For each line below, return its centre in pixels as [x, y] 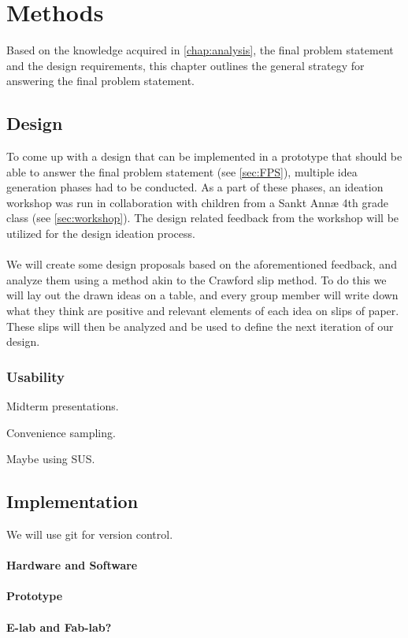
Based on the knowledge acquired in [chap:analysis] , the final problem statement [200, 50]
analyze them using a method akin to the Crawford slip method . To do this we [197, 279]
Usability [35, 376]
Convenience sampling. [61, 432]
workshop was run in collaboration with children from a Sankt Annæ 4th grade [197, 202]
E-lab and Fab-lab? [59, 627]
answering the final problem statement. [101, 81]
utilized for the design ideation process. [101, 234]
